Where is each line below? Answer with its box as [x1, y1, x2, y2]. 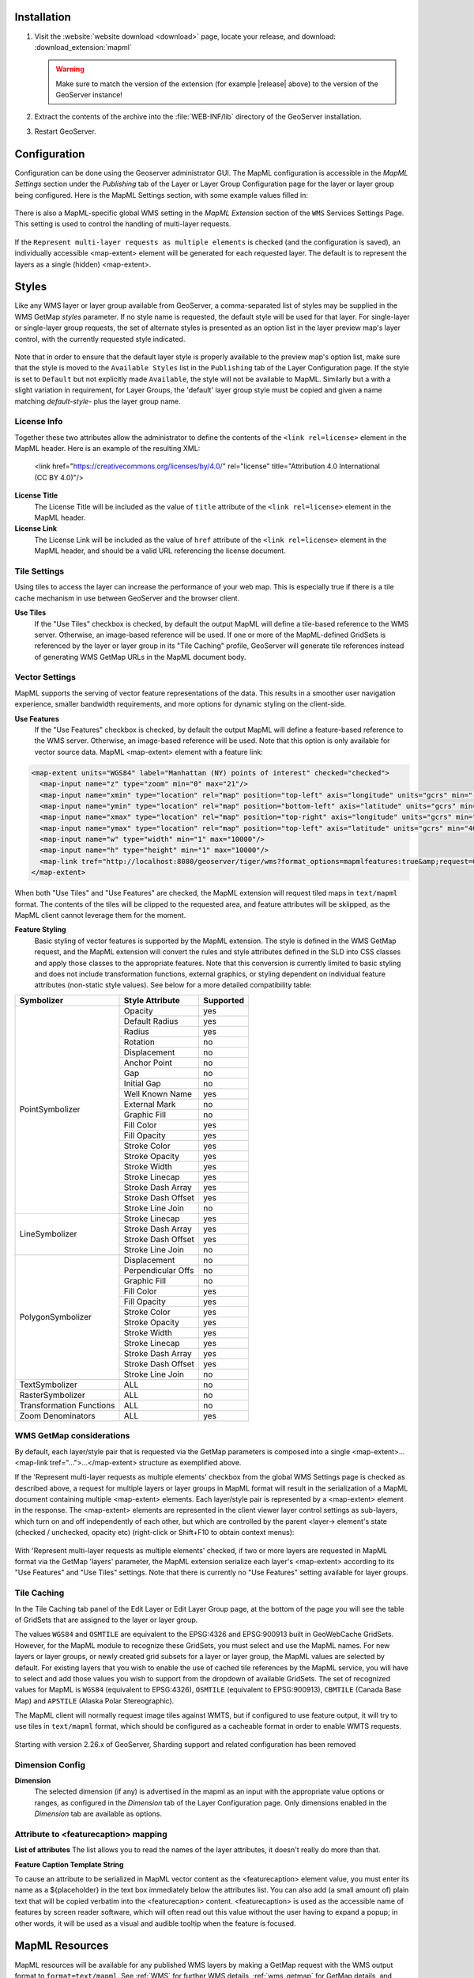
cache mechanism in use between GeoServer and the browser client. [14, 593, 240, 603]
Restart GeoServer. [34, 127, 96, 136]
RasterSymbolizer [19, 1389, 86, 1400]
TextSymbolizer [19, 1379, 78, 1390]
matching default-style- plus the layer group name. [14, 396, 181, 406]
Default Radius [123, 1015, 179, 1026]
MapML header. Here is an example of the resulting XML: [14, 444, 201, 453]
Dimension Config [14, 1759, 86, 1770]
